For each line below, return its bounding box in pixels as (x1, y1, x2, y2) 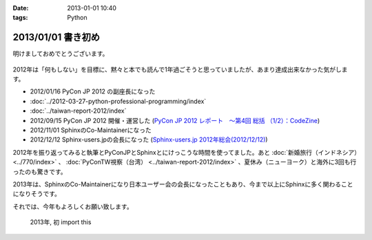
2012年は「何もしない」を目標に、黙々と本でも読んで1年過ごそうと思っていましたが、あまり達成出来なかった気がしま (12, 65, 348, 74)
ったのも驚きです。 (12, 167, 67, 175)
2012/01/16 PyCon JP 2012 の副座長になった (30, 87, 156, 96)
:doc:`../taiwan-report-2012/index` (30, 107, 127, 115)
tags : (12, 14, 28, 22)
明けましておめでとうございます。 (12, 50, 109, 58)
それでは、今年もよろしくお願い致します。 (12, 202, 134, 210)
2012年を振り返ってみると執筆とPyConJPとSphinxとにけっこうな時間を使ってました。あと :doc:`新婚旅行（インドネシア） (12, 148, 358, 156)
